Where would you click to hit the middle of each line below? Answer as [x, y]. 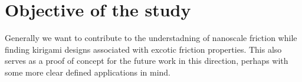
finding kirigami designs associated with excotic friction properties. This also [143, 49]
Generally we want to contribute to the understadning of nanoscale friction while [151, 38]
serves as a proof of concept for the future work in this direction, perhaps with [147, 61]
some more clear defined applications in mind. [88, 72]
